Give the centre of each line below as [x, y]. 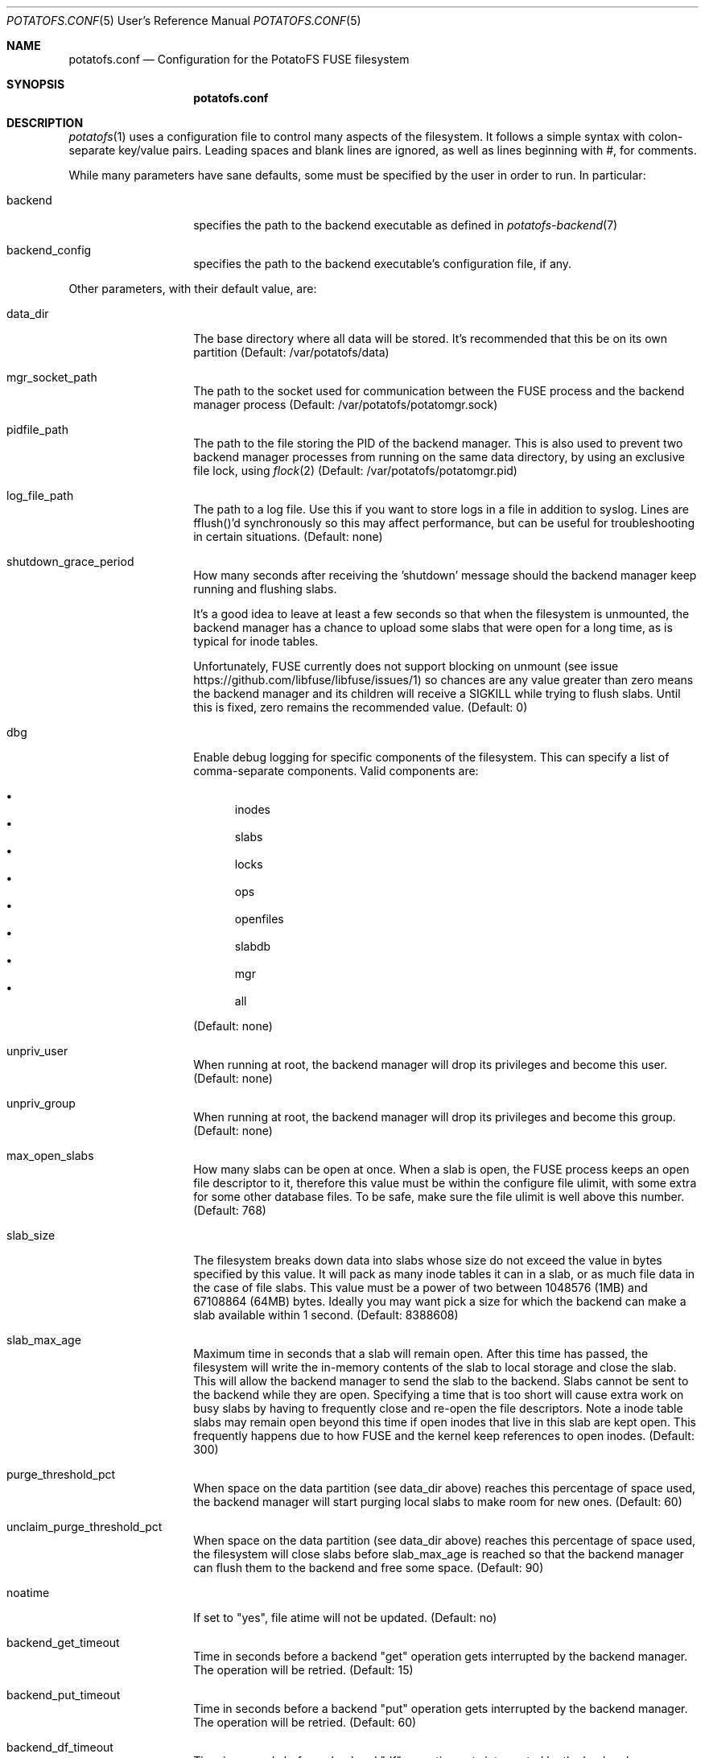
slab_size [31, 1235]
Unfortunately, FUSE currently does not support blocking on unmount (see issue [406, 666]
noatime [28, 1593]
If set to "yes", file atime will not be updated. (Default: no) [345, 1618]
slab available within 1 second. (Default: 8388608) [326, 1315]
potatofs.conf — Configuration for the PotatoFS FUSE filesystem [239, 59]
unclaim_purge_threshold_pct [85, 1527]
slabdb [253, 946]
